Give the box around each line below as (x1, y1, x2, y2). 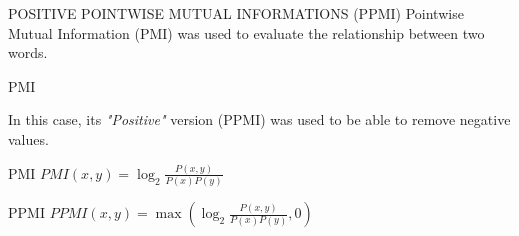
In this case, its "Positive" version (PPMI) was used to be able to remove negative (8, 109, 511, 130)
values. (8, 128, 49, 149)
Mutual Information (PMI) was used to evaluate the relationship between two (8, 22, 485, 43)
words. (8, 42, 48, 63)
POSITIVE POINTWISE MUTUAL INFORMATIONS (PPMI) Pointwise (8, 3, 464, 23)
